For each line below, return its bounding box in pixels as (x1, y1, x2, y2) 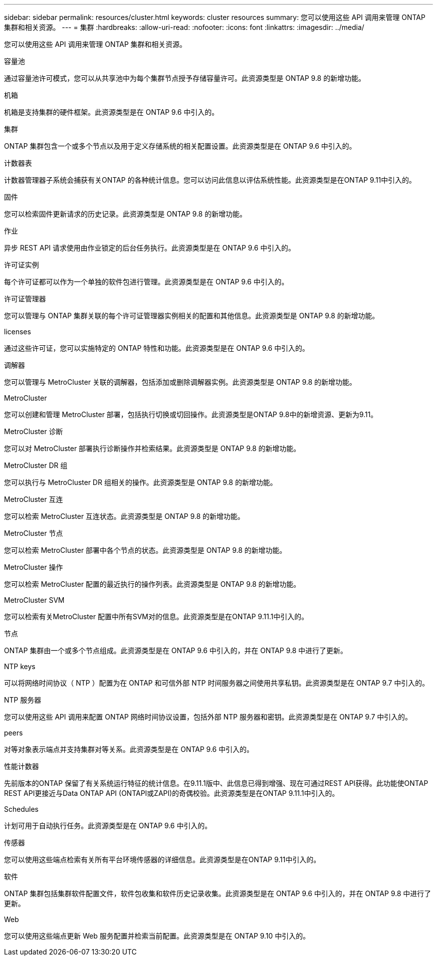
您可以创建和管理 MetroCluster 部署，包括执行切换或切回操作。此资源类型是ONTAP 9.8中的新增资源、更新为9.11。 (4, 410, 378, 419)
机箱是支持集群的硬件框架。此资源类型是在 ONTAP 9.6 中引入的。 (4, 108, 219, 116)
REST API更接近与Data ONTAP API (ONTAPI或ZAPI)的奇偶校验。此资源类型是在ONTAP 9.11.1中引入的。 (4, 789, 339, 797)
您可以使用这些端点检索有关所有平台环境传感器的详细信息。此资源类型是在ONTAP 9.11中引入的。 (4, 855, 321, 864)
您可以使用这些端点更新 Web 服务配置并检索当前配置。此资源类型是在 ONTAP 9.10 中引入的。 (4, 932, 310, 940)
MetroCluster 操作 (4, 563, 63, 571)
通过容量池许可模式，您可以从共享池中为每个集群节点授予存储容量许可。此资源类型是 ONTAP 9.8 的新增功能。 (4, 74, 366, 82)
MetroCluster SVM (4, 596, 65, 604)
